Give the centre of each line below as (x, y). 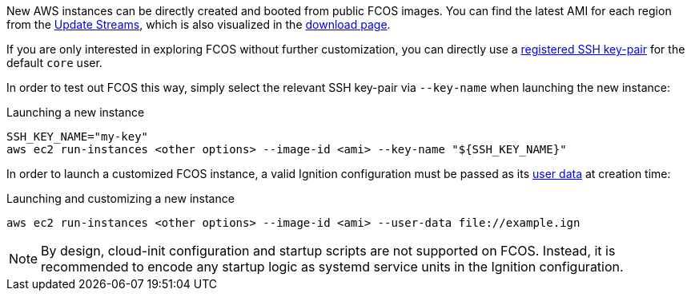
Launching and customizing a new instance (121, 198)
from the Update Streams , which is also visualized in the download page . (199, 24)
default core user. (54, 63)
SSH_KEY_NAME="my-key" (78, 137)
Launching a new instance (76, 112)
